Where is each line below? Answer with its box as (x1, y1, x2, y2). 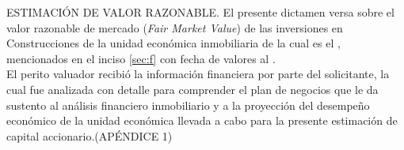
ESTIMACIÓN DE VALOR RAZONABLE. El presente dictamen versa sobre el (6, 4, 394, 20)
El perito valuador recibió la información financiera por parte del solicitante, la (6, 66, 390, 82)
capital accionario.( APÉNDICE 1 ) (6, 127, 173, 144)
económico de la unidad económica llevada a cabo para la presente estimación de (6, 112, 398, 129)
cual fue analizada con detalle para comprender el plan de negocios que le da (6, 81, 379, 97)
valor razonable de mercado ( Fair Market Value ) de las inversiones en (6, 19, 343, 36)
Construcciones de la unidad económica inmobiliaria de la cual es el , (6, 35, 341, 51)
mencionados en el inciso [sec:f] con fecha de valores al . (6, 50, 276, 66)
